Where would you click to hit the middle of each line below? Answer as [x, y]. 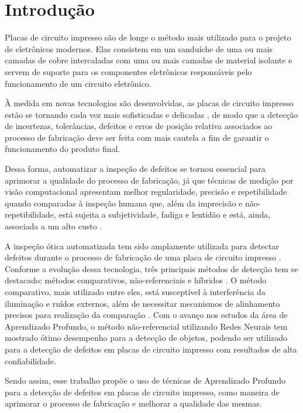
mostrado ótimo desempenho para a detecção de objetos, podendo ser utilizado [146, 338]
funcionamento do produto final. [63, 149]
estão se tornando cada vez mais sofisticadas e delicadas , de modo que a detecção [151, 114]
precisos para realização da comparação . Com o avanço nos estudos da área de [146, 315]
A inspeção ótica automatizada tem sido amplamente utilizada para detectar [142, 246]
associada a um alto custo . [54, 226]
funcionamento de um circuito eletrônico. [78, 83]
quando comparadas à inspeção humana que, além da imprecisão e [124, 203]
